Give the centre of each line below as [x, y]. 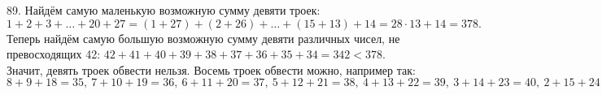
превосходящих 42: [54, 54]
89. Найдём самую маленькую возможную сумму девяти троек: [164, 10]
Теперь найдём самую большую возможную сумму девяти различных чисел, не [203, 38]
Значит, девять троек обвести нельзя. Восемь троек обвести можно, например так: [211, 69]
